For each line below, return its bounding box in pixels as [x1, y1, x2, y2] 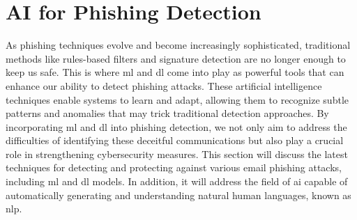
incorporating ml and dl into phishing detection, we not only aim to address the [6, 119, 347, 134]
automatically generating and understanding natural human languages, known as [6, 187, 351, 202]
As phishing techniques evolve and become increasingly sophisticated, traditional [6, 38, 351, 52]
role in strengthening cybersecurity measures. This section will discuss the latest [6, 146, 348, 161]
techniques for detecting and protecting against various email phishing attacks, [6, 160, 342, 175]
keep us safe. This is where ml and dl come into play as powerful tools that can [6, 65, 344, 79]
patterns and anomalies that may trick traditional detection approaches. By [6, 106, 329, 120]
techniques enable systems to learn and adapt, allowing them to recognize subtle [6, 92, 349, 107]
